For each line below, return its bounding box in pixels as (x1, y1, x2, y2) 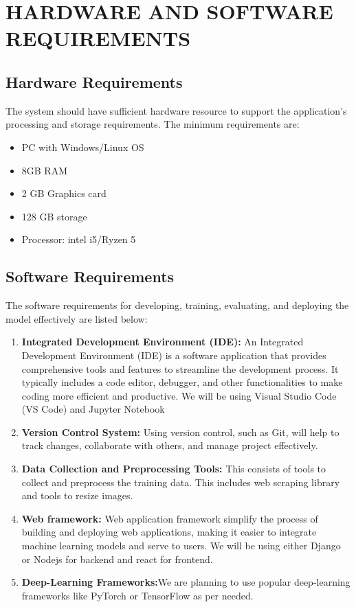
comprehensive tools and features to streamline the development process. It (21, 361, 339, 376)
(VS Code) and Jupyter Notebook (21, 402, 165, 416)
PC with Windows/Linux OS (21, 139, 144, 154)
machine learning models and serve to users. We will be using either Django (21, 538, 341, 553)
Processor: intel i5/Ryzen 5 (21, 232, 136, 247)
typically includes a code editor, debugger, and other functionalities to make (21, 375, 343, 389)
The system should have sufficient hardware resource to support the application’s (5, 103, 347, 117)
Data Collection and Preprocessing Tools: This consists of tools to (21, 461, 326, 476)
